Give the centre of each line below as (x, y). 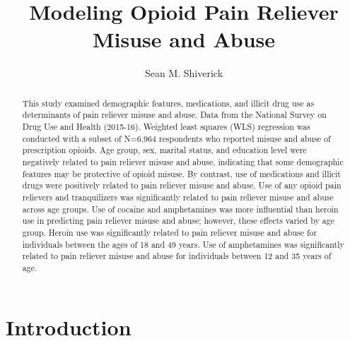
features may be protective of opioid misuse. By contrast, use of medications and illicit (181, 173)
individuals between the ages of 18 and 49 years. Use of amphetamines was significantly (183, 244)
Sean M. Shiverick (184, 73)
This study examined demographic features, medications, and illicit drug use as (168, 103)
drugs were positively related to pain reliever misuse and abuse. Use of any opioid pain (182, 185)
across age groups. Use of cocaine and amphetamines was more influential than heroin (180, 209)
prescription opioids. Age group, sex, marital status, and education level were (164, 150)
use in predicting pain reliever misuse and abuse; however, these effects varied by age (178, 221)
